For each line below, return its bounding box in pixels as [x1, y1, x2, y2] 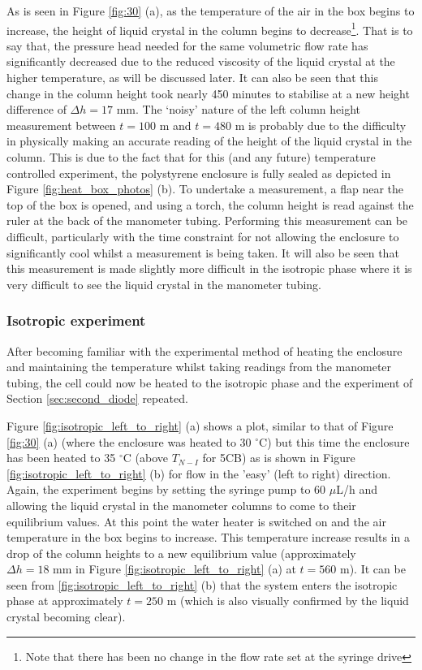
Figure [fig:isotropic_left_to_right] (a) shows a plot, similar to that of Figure [6, 417, 394, 434]
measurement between [6, 116, 116, 133]
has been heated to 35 [6, 449, 116, 466]
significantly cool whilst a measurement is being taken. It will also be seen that [6, 244, 399, 261]
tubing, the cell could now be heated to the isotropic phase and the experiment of [6, 374, 413, 391]
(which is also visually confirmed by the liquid [180, 592, 409, 609]
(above [135, 449, 168, 466]
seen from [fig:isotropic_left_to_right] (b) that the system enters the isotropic [6, 576, 398, 593]
